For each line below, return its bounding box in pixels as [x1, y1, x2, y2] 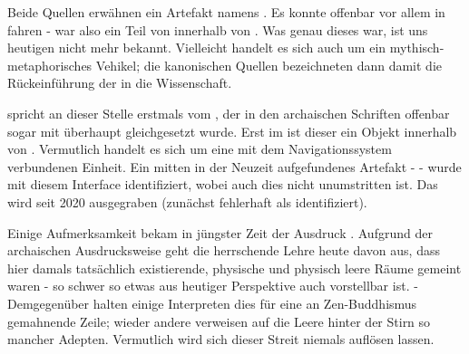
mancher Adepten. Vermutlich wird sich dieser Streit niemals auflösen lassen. [7, 330, 435, 349]
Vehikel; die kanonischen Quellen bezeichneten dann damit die [95, 55, 442, 74]
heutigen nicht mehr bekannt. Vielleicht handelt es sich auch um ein [7, 38, 386, 57]
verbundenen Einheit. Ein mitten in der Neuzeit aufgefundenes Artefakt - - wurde [7, 157, 462, 176]
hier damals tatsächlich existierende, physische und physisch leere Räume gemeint [7, 258, 462, 277]
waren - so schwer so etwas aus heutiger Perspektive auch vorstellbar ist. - [7, 276, 418, 295]
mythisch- [389, 38, 445, 57]
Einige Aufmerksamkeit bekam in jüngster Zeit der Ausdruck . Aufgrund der [7, 223, 433, 242]
